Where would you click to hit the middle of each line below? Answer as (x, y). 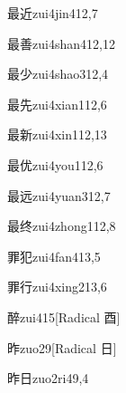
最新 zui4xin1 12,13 (57, 134)
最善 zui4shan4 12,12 (61, 43)
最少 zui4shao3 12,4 (58, 74)
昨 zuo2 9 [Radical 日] (62, 347)
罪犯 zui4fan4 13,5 (54, 256)
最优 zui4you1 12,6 (55, 164)
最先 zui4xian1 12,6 (57, 104)
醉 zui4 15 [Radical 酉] (64, 316)
